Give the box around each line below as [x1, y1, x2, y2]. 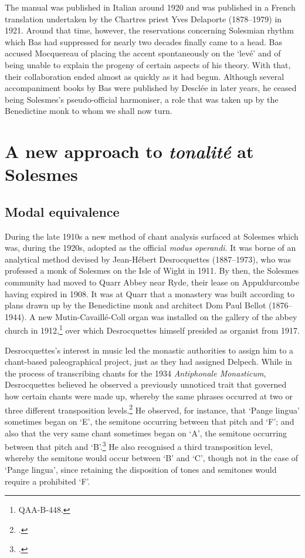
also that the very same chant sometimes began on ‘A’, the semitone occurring [5, 426, 287, 439]
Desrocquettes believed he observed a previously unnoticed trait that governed [5, 378, 287, 391]
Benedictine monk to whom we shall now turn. [5, 105, 172, 117]
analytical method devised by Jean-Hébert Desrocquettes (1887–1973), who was [5, 253, 292, 265]
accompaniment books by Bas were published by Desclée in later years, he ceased [5, 82, 297, 94]
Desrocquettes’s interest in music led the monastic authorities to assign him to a [5, 344, 294, 356]
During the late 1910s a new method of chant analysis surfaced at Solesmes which [5, 230, 299, 242]
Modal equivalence [5, 202, 120, 220]
